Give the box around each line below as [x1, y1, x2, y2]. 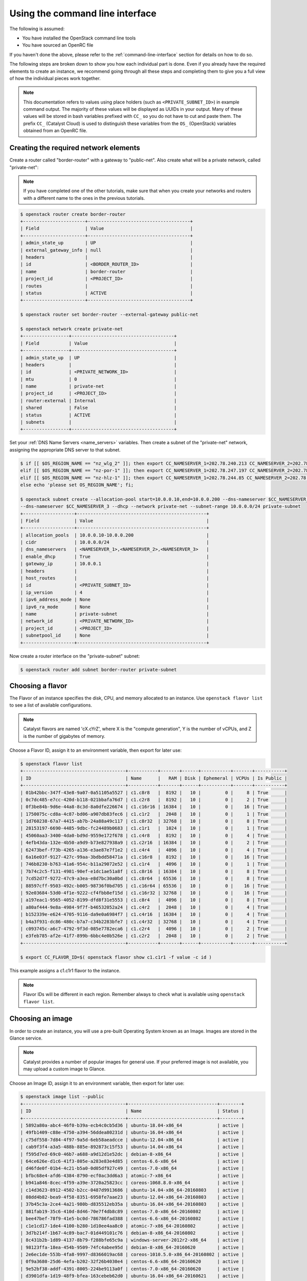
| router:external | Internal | [20, 398, 177, 403]
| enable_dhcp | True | [20, 553, 209, 560]
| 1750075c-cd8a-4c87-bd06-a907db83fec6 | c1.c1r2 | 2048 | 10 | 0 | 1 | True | [20, 811, 288, 817]
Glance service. [9, 1035, 43, 1041]
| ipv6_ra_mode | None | [20, 604, 209, 610]
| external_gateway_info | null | [20, 247, 193, 253]
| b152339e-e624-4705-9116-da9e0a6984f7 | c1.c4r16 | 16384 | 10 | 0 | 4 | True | [20, 912, 288, 917]
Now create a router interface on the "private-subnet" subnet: [9, 653, 140, 659]
